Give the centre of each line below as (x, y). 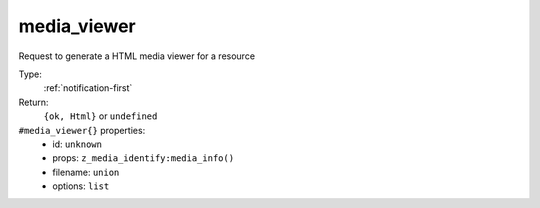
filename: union (86, 172)
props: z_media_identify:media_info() (143, 158)
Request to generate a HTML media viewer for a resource (136, 56)
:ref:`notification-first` (88, 88)
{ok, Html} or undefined (100, 116)
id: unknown (77, 144)
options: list (81, 186)
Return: (33, 102)
